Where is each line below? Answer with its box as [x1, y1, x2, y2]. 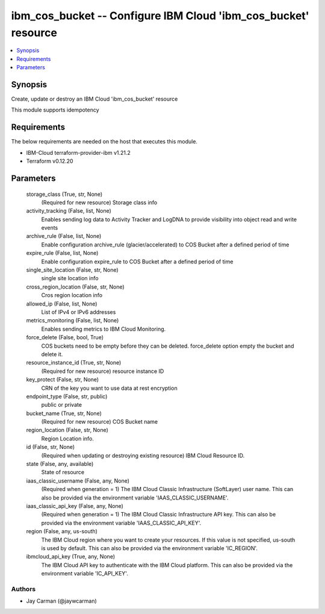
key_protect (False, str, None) [26, 376, 99, 383]
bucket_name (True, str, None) [26, 410, 102, 417]
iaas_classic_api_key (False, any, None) [26, 502, 123, 509]
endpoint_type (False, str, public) [26, 392, 108, 400]
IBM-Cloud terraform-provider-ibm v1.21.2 [26, 149, 131, 156]
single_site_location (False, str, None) [26, 266, 119, 274]
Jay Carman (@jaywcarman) [26, 597, 97, 605]
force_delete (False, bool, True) [26, 334, 104, 341]
